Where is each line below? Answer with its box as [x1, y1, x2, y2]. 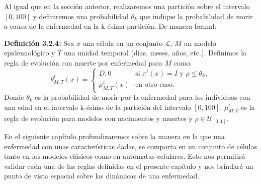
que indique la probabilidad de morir [139, 11, 253, 21]
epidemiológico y [4, 47, 55, 58]
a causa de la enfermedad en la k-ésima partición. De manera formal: [4, 21, 217, 31]
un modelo [184, 37, 216, 48]
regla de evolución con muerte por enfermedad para [4, 57, 162, 68]
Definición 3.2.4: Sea [4, 37, 74, 48]
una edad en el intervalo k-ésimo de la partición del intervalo [4, 101, 191, 112]
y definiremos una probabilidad [33, 11, 129, 21]
